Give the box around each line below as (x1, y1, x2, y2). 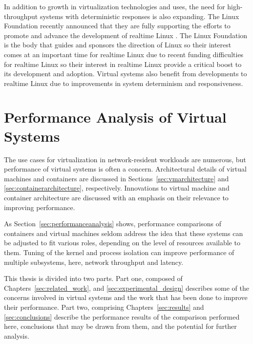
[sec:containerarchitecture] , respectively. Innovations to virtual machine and (4, 183, 230, 193)
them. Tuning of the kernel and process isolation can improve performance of (4, 247, 234, 257)
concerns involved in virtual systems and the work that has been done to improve (4, 292, 248, 302)
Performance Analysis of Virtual (4, 107, 227, 127)
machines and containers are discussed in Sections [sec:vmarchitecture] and (4, 173, 229, 183)
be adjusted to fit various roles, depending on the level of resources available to (4, 237, 240, 248)
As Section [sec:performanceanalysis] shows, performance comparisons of (4, 218, 221, 229)
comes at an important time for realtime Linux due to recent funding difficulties (4, 49, 244, 59)
